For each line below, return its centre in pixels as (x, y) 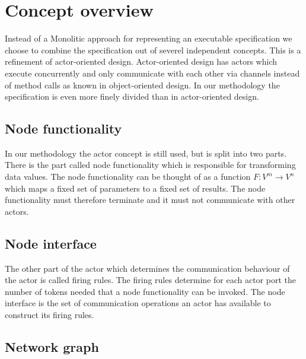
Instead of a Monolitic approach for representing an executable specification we (149, 38)
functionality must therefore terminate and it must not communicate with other (150, 200)
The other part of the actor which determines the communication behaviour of (147, 268)
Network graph (52, 347)
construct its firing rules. (50, 315)
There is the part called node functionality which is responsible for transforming (150, 165)
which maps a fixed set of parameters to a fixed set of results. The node (135, 188)
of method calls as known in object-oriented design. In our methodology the (142, 85)
